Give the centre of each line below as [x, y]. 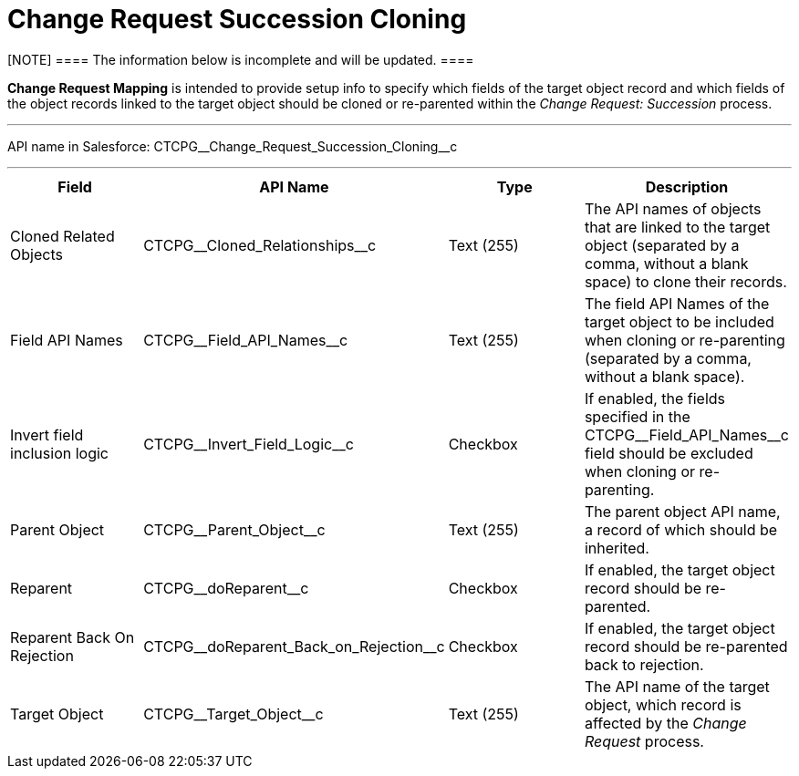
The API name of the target [677, 686]
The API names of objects [673, 208]
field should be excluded [669, 453]
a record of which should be [681, 529]
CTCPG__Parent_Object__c [234, 529]
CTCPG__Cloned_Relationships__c [260, 245]
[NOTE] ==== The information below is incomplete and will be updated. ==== [241, 59]
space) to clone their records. [685, 281]
